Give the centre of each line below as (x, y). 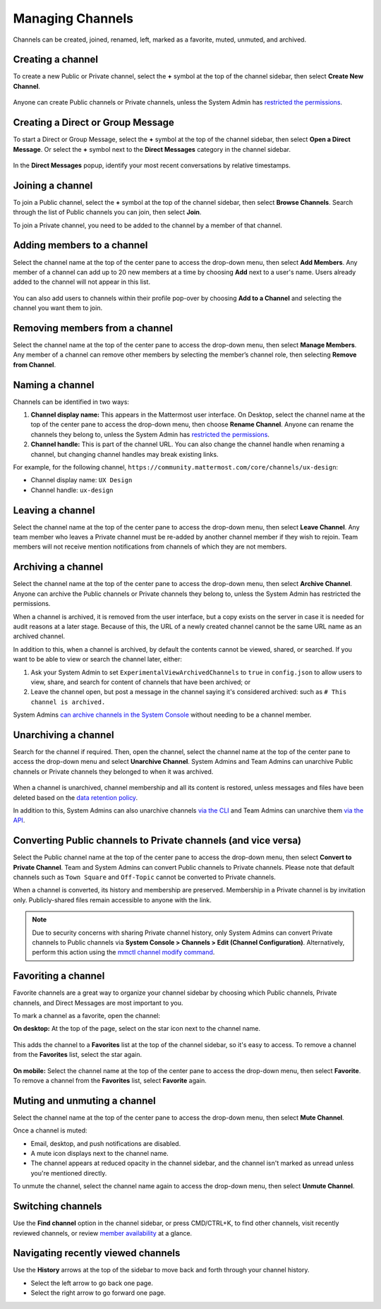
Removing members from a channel (93, 328)
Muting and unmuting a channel (85, 1100)
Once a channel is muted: (50, 1130)
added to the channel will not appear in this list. (82, 282)
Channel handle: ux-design (72, 490)
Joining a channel (53, 185)
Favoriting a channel (59, 976)
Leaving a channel (54, 510)
